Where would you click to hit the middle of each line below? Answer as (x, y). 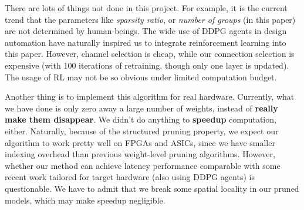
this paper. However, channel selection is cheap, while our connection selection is (150, 54)
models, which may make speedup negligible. (85, 200)
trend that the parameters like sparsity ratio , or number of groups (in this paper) (150, 19)
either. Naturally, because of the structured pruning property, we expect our (142, 131)
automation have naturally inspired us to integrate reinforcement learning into (146, 42)
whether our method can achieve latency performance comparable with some (143, 165)
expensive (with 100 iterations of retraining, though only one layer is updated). (147, 65)
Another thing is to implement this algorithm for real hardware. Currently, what (150, 96)
